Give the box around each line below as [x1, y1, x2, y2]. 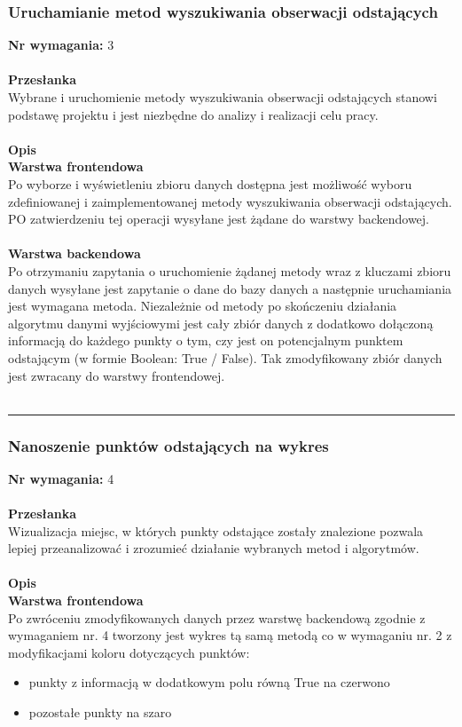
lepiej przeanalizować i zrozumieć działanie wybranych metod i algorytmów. [8, 539, 419, 557]
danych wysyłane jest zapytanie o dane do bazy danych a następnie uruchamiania [8, 279, 452, 297]
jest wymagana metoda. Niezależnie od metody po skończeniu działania [8, 296, 397, 315]
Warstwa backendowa [8, 244, 141, 263]
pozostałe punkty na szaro [28, 703, 172, 722]
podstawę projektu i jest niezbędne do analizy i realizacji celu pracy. [8, 105, 379, 123]
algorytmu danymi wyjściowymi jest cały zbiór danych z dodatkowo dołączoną [8, 313, 434, 332]
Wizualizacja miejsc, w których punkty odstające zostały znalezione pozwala [8, 521, 424, 540]
